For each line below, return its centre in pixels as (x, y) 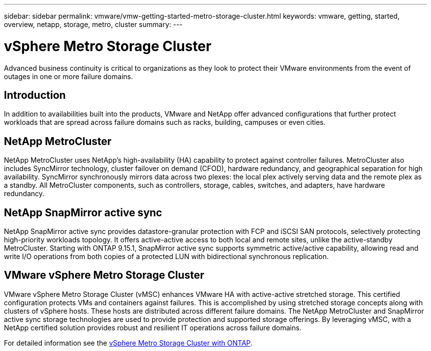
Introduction (35, 95)
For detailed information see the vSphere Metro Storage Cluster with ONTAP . (128, 343)
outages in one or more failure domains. (69, 76)
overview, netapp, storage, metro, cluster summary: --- (93, 24)
